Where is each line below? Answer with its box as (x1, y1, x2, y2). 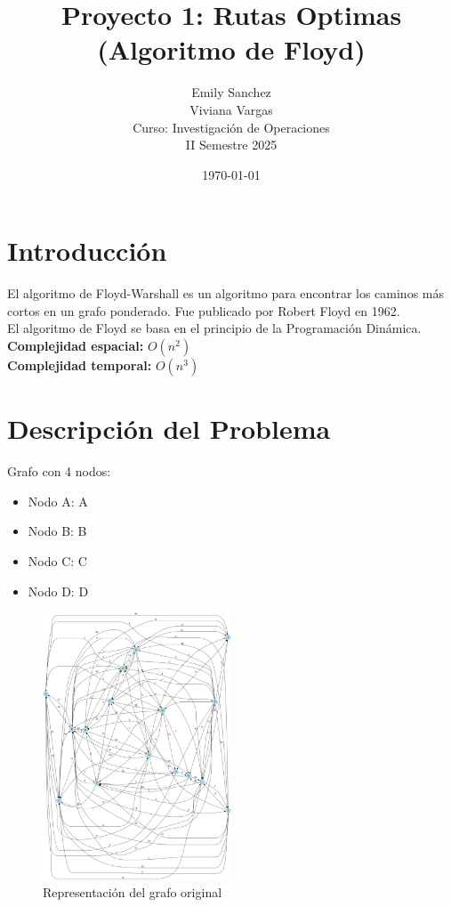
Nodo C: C (28, 551, 87, 570)
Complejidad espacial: (7, 336, 144, 354)
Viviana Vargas (189, 100, 273, 118)
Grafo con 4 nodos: (7, 462, 111, 481)
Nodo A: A (28, 491, 88, 510)
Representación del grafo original (43, 882, 222, 901)
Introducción (7, 232, 167, 269)
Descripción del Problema (7, 410, 331, 447)
